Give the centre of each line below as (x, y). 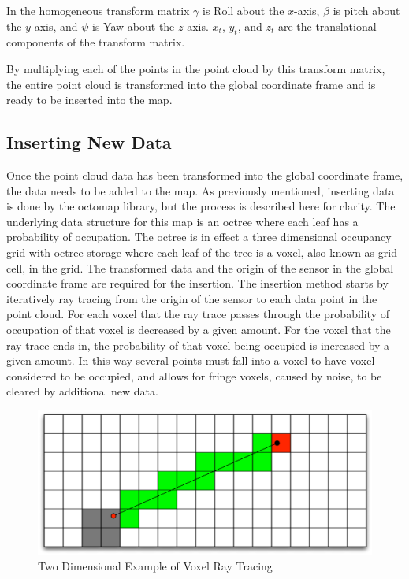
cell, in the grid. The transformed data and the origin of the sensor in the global (200, 267)
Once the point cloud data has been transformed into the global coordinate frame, (205, 174)
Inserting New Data (89, 142)
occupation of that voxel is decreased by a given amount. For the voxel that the (199, 329)
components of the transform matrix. (96, 42)
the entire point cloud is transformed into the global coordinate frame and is (191, 84)
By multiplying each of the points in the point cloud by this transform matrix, (196, 68)
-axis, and (54, 26)
